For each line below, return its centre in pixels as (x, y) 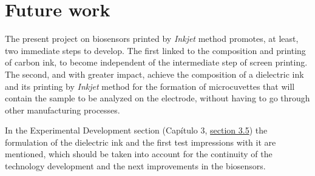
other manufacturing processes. (63, 110)
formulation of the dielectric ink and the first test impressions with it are (141, 142)
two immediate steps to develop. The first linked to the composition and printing (155, 50)
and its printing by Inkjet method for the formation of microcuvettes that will (150, 86)
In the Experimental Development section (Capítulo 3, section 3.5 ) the (136, 130)
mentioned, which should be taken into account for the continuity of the (139, 154)
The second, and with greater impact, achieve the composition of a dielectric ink (154, 74)
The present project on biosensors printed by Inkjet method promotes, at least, (152, 39)
